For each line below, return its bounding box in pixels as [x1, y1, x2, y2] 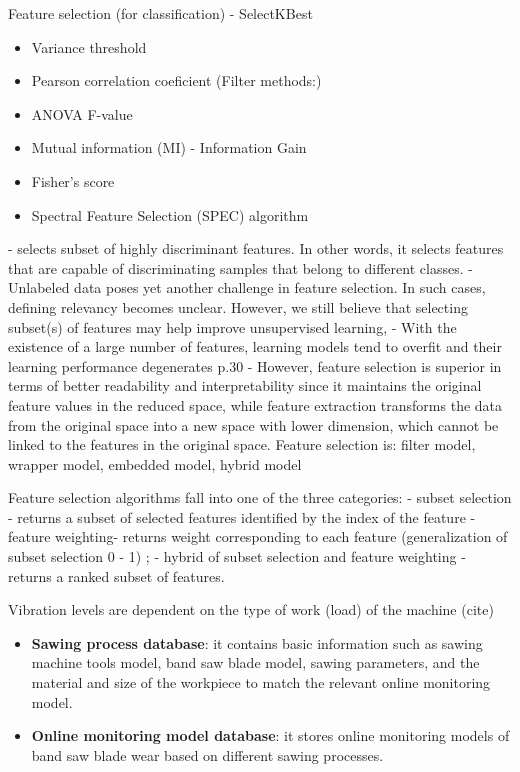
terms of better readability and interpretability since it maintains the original [8, 375, 482, 396]
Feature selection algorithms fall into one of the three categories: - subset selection [8, 487, 512, 508]
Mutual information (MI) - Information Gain [31, 137, 307, 158]
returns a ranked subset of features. [8, 565, 225, 586]
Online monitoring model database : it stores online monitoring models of [31, 725, 510, 746]
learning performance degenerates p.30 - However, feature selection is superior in [8, 355, 502, 376]
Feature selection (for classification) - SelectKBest [8, 3, 313, 23]
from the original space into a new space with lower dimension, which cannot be [8, 414, 499, 435]
